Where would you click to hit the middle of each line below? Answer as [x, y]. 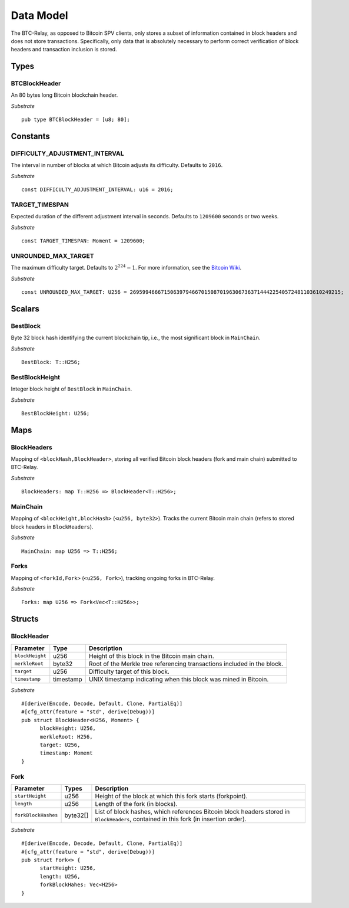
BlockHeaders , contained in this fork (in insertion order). [171, 819]
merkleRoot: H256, [66, 737]
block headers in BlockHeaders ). [52, 527]
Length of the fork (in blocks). [136, 804]
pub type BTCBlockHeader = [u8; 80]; [76, 120]
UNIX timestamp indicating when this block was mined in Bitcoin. [179, 679]
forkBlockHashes [36, 815]
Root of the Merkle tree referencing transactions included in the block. [186, 664]
